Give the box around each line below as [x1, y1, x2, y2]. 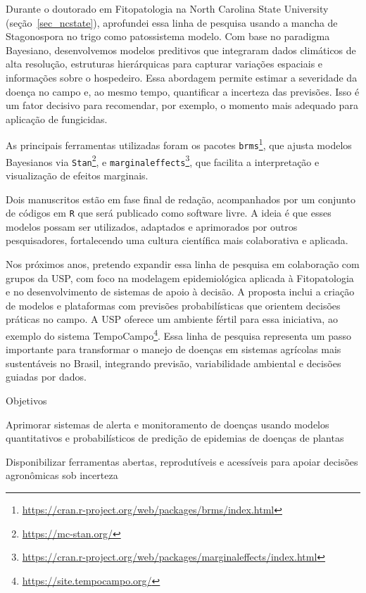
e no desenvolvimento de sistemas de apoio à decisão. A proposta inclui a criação [6, 284, 355, 299]
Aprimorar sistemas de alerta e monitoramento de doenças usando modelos [6, 416, 329, 431]
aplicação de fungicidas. [6, 111, 108, 126]
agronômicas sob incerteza [6, 468, 118, 483]
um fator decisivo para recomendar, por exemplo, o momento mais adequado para [6, 98, 358, 113]
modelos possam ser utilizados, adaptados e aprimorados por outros [6, 219, 298, 234]
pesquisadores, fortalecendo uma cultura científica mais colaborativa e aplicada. [6, 233, 348, 248]
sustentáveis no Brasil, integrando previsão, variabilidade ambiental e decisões [6, 355, 341, 370]
